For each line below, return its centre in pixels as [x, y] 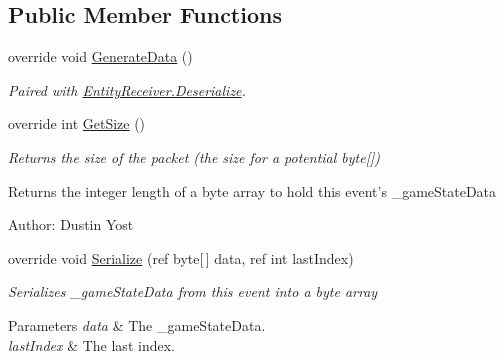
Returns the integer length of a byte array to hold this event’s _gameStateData [252, 190]
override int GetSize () [77, 123]
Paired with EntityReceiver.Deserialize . [127, 89]
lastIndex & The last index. [91, 344]
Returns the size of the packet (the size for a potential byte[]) [194, 156]
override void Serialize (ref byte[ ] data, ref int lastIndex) [181, 257]
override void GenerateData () [100, 56]
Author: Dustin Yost [71, 224]
